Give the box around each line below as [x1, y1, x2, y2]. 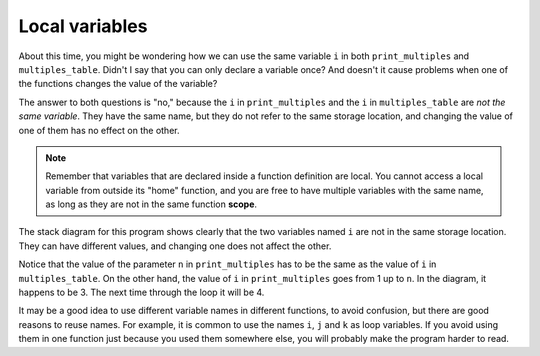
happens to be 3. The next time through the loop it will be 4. [18, 286, 265, 299]
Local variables [18, 15, 148, 37]
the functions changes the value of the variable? [18, 78, 218, 90]
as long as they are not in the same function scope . [45, 198, 258, 210]
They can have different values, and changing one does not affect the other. [18, 240, 332, 252]
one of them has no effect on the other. [18, 124, 180, 136]
